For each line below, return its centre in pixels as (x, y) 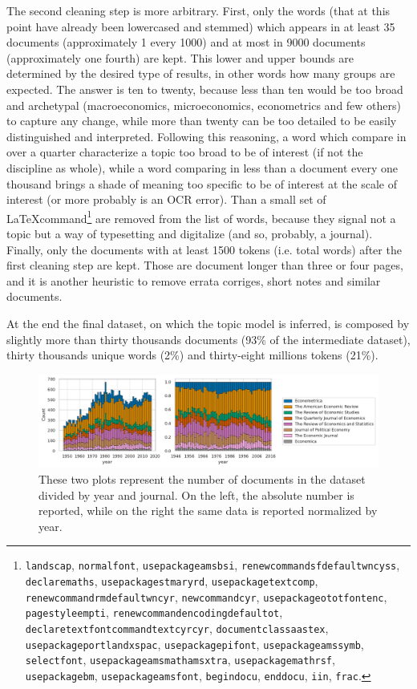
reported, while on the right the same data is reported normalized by (208, 511)
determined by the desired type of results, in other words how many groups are (201, 73)
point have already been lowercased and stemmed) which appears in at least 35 (201, 26)
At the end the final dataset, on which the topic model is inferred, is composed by (208, 323)
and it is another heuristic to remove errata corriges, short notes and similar (194, 280)
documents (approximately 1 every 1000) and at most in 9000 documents (186, 42)
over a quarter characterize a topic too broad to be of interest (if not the (185, 152)
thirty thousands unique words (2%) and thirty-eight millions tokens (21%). (192, 355)
